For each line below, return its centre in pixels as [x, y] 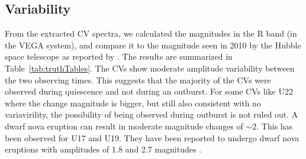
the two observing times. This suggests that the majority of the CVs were [138, 79]
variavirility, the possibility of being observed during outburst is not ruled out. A [152, 114]
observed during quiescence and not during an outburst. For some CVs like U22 [149, 91]
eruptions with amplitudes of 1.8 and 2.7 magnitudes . [103, 149]
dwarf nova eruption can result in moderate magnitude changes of [124, 126]
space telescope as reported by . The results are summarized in [119, 56]
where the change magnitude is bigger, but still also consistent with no [133, 103]
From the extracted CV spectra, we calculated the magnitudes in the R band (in [151, 33]
